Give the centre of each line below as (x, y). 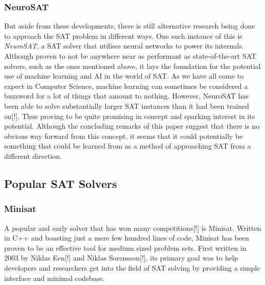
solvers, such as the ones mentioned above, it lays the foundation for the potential (132, 66)
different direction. (33, 156)
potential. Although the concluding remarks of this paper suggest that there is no (132, 126)
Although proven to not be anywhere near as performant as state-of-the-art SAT (130, 56)
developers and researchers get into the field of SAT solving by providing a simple (132, 267)
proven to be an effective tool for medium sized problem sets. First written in (125, 247)
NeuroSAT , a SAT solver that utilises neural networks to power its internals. (124, 46)
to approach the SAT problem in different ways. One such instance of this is (123, 35)
